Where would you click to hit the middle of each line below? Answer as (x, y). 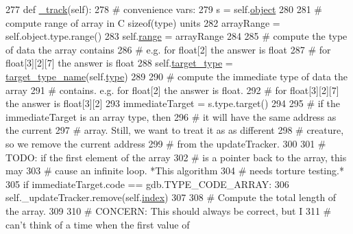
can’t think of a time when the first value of (98, 224)
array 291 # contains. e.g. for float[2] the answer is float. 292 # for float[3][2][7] (172, 90)
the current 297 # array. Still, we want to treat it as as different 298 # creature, (175, 130)
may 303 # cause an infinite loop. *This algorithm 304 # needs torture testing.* (175, 171)
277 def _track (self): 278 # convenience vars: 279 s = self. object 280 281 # (164, 9)
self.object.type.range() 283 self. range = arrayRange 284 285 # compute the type (176, 36)
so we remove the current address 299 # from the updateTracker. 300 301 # (166, 143)
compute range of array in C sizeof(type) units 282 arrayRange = (143, 22)
